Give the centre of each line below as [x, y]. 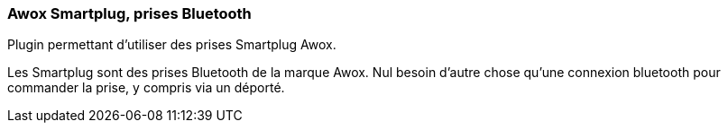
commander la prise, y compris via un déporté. [146, 88]
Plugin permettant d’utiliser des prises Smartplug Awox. [172, 45]
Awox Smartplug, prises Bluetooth [129, 13]
